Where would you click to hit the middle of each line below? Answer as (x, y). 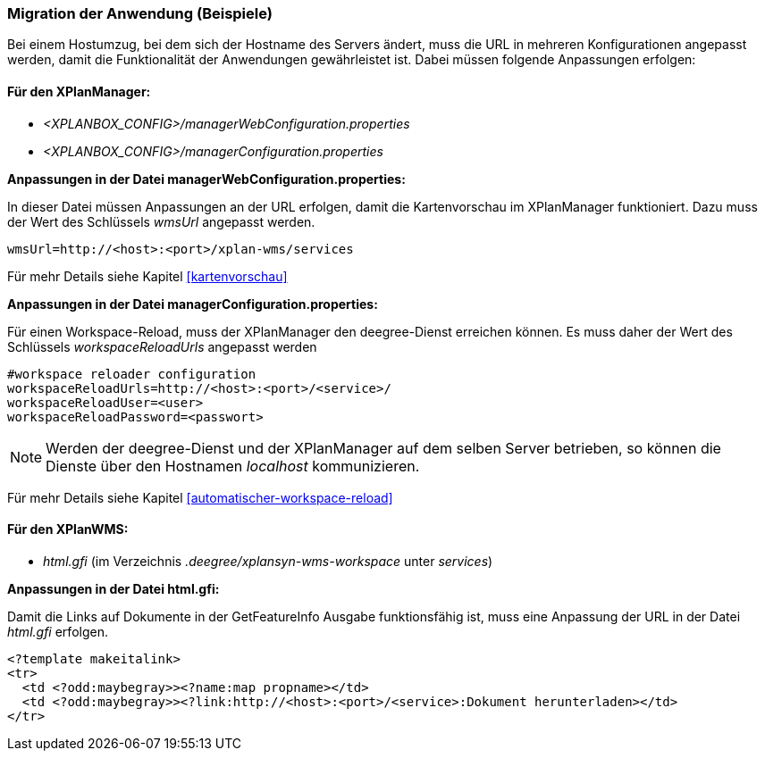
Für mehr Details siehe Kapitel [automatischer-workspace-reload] (200, 497)
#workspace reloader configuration (132, 374)
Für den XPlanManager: (79, 91)
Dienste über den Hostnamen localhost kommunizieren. (233, 466)
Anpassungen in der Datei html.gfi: (113, 588)
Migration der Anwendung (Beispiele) (140, 13)
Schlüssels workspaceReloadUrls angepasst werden (162, 346)
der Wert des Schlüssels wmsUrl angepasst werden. (161, 221)
